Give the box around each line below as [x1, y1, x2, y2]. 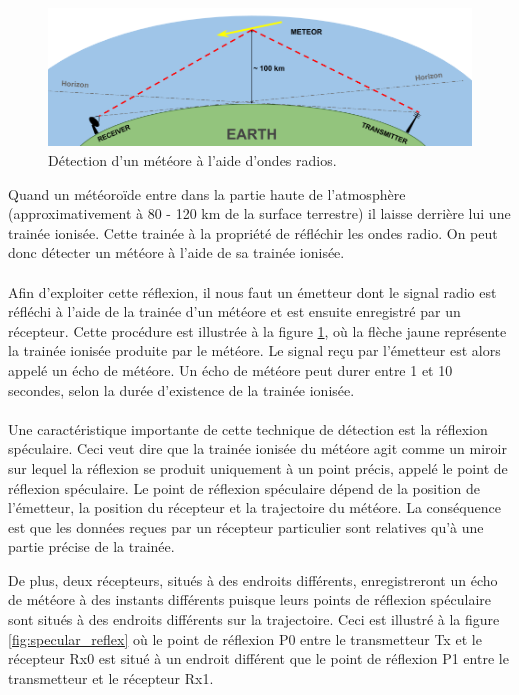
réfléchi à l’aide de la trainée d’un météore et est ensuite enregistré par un [8, 301, 461, 322]
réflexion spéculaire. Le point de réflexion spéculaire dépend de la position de [8, 477, 480, 498]
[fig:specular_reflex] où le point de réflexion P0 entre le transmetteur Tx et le [8, 628, 482, 649]
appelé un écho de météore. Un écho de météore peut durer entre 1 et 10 [8, 359, 453, 380]
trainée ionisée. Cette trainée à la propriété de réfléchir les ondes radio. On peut [8, 222, 498, 243]
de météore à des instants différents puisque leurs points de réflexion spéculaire [8, 589, 491, 610]
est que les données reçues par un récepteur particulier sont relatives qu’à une [8, 516, 484, 537]
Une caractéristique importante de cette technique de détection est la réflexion [8, 418, 488, 439]
